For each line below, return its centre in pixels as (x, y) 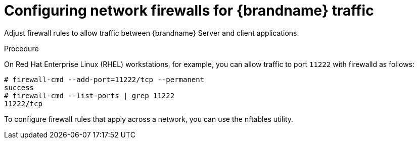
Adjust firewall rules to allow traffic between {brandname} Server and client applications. (152, 33)
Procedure (21, 48)
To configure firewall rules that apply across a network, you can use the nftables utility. (149, 119)
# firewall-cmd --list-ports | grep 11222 (89, 95)
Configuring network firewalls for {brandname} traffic (189, 11)
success (19, 87)
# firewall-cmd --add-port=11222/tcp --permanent (104, 79)
